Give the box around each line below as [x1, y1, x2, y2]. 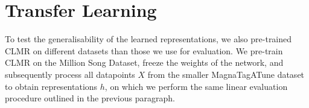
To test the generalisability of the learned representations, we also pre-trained [5, 33, 292, 45]
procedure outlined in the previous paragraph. [5, 92, 175, 104]
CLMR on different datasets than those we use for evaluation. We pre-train [5, 44, 283, 57]
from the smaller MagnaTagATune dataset [147, 68, 305, 80]
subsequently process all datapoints [5, 68, 135, 80]
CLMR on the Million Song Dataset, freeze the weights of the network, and [5, 56, 284, 69]
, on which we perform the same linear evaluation [104, 80, 288, 92]
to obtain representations [5, 80, 98, 92]
